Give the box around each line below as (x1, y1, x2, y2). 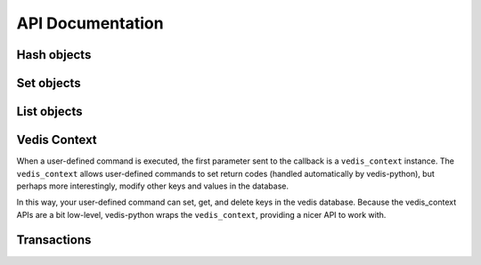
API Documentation (16, 13, 164, 33)
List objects (16, 104, 83, 119)
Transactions (16, 232, 92, 248)
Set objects (16, 76, 81, 91)
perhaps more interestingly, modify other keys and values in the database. (16, 181, 289, 191)
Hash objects (16, 47, 92, 62)
